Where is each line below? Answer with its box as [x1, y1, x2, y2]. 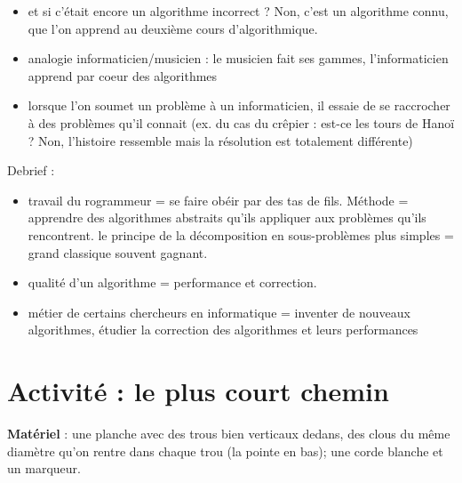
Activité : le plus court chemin [7, 373, 389, 409]
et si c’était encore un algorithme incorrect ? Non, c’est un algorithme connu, [28, 2, 449, 20]
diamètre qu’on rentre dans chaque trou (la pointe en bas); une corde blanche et [7, 441, 443, 460]
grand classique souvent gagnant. [28, 243, 208, 262]
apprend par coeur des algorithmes [28, 66, 218, 85]
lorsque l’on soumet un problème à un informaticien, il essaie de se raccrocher [28, 96, 450, 115]
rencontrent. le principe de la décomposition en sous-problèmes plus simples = [28, 225, 454, 244]
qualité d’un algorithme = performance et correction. [28, 273, 317, 292]
